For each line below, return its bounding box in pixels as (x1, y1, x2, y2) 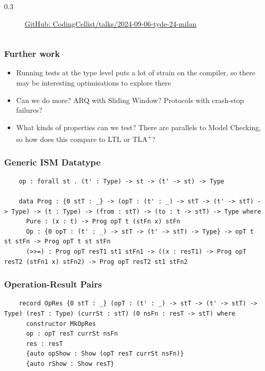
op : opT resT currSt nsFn (26, 330, 118, 338)
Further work (4, 47, 60, 60)
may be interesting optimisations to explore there (16, 77, 171, 88)
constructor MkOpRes (26, 320, 96, 327)
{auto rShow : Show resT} (26, 360, 114, 367)
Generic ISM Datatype (4, 155, 101, 168)
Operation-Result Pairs (4, 278, 102, 291)
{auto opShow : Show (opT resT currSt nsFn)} (26, 350, 184, 358)
